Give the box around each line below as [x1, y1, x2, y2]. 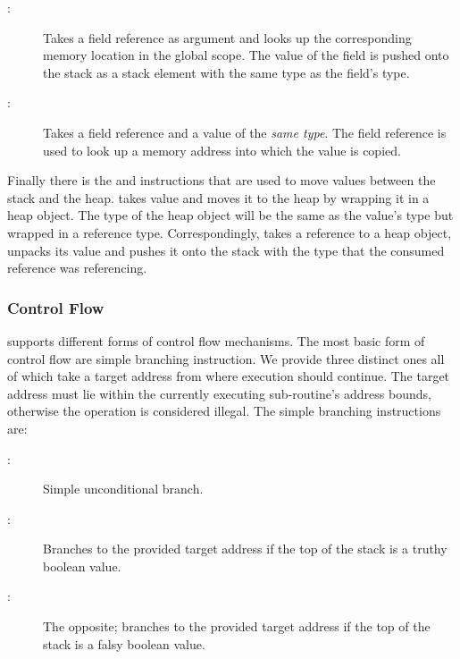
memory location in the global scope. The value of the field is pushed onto [43, 46, 449, 64]
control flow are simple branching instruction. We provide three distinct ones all [7, 349, 445, 368]
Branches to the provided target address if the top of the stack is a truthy [43, 539, 447, 558]
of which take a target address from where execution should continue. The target [7, 367, 450, 385]
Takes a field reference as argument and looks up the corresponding [43, 28, 412, 46]
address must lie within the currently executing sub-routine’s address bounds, [7, 384, 431, 402]
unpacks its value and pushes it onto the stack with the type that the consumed [7, 241, 445, 259]
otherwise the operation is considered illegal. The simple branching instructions [7, 401, 441, 420]
